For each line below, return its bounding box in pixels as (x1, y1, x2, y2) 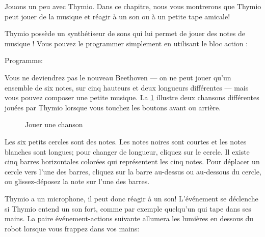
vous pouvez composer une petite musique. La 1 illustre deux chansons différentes (5, 92, 259, 103)
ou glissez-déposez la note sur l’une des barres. (5, 176, 150, 187)
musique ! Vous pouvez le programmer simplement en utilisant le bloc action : (5, 38, 248, 48)
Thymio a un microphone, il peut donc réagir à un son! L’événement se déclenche (5, 193, 258, 203)
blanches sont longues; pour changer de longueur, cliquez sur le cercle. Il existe (5, 146, 250, 157)
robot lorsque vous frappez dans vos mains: (5, 223, 140, 233)
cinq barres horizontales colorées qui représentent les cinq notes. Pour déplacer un (5, 156, 260, 167)
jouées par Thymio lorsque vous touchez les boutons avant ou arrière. (5, 102, 221, 112)
